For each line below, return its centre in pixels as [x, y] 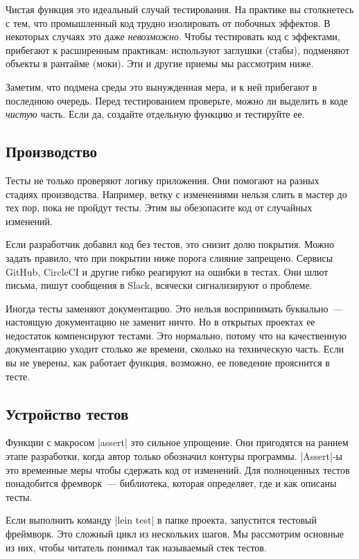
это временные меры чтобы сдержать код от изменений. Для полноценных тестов [178, 469]
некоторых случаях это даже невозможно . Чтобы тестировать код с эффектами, [173, 36]
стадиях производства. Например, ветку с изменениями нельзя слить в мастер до [176, 194]
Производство [52, 151]
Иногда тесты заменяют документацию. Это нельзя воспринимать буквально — [174, 308]
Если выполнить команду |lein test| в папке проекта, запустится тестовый [161, 520]
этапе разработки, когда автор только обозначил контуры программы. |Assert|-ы [174, 456]
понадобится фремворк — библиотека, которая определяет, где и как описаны [171, 483]
